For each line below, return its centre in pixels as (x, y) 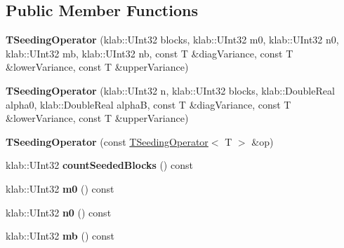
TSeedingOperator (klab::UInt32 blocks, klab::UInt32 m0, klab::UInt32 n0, (172, 40)
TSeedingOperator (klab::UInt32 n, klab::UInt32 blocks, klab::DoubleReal (170, 90)
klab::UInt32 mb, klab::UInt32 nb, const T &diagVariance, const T (150, 53)
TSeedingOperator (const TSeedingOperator (107, 141)
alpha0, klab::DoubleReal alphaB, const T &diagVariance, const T (148, 104)
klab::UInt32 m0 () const (60, 188)
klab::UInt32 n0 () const (59, 212)
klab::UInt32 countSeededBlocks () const (99, 165)
